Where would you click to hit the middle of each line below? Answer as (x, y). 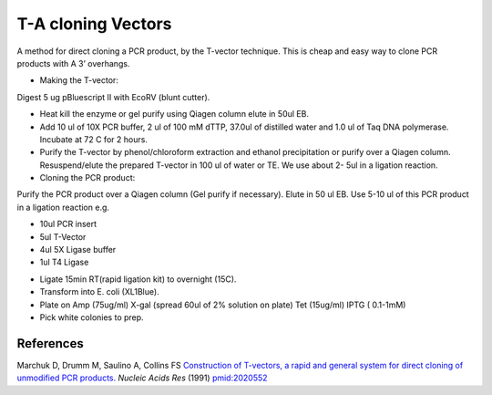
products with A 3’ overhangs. (73, 63)
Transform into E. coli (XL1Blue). (99, 292)
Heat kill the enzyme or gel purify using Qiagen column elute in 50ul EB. (174, 114)
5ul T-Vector (63, 236)
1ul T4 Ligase (64, 262)
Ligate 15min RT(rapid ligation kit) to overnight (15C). (138, 279)
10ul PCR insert (68, 224)
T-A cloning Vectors (94, 24)
